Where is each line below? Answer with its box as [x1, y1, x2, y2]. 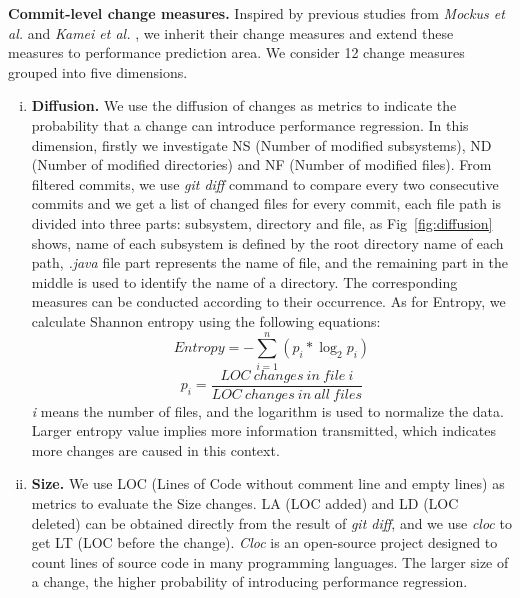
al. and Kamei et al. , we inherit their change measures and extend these [8, 22, 454, 43]
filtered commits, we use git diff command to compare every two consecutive [31, 173, 499, 194]
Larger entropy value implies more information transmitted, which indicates [31, 420, 497, 441]
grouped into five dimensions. [8, 61, 188, 82]
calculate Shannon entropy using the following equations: [31, 310, 381, 331]
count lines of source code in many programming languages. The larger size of [31, 551, 509, 572]
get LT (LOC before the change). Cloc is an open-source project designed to [31, 532, 498, 553]
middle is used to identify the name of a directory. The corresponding [31, 271, 458, 292]
